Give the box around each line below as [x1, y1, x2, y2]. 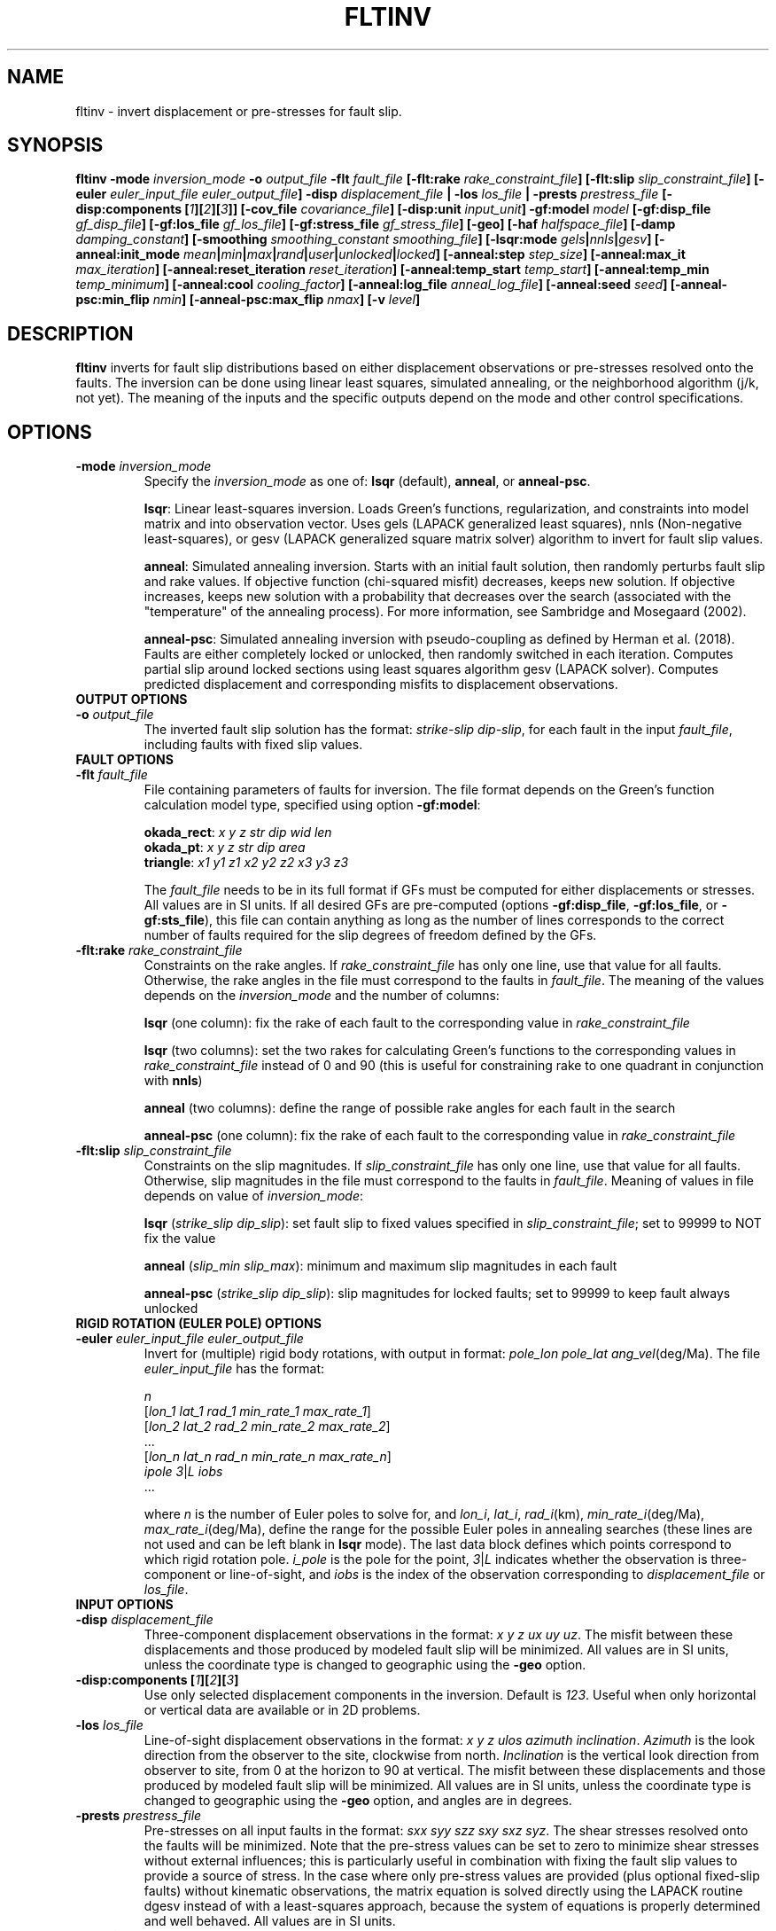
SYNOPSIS [7, 134, 104, 157]
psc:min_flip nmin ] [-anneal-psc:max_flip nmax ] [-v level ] [75, 292, 421, 308]
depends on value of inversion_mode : [144, 1188, 364, 1204]
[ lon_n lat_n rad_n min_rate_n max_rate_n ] [144, 1449, 392, 1465]
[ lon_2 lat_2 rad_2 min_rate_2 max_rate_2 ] [144, 1419, 391, 1435]
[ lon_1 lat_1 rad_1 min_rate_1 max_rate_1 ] [144, 1403, 371, 1419]
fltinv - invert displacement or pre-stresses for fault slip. [75, 103, 402, 119]
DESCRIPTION [7, 322, 134, 345]
